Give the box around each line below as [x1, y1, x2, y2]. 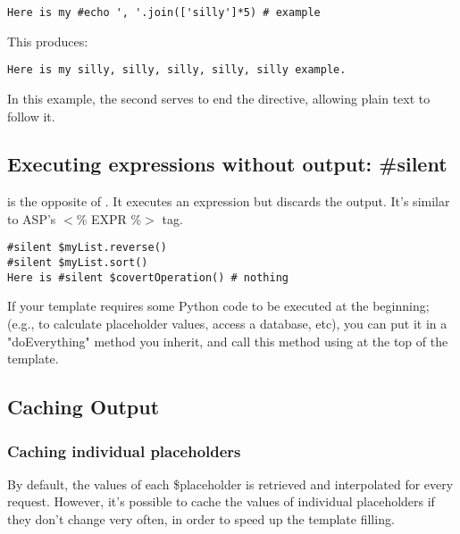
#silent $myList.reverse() [7, 241, 167, 254]
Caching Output [7, 393, 160, 421]
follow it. [7, 106, 55, 125]
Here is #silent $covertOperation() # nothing [7, 271, 289, 284]
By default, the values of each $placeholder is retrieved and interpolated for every [7, 474, 454, 493]
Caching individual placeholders [7, 439, 241, 462]
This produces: [7, 31, 88, 50]
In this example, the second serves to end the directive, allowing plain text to [7, 88, 431, 107]
